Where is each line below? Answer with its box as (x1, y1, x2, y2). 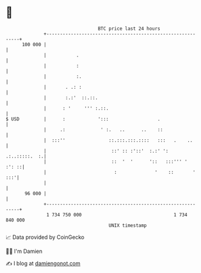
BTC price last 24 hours (97, 26, 161, 32)
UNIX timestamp (108, 222, 147, 229)
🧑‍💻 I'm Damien (5, 247, 43, 255)
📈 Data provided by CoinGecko (5, 233, 85, 241)
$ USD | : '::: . (5, 116, 161, 122)
